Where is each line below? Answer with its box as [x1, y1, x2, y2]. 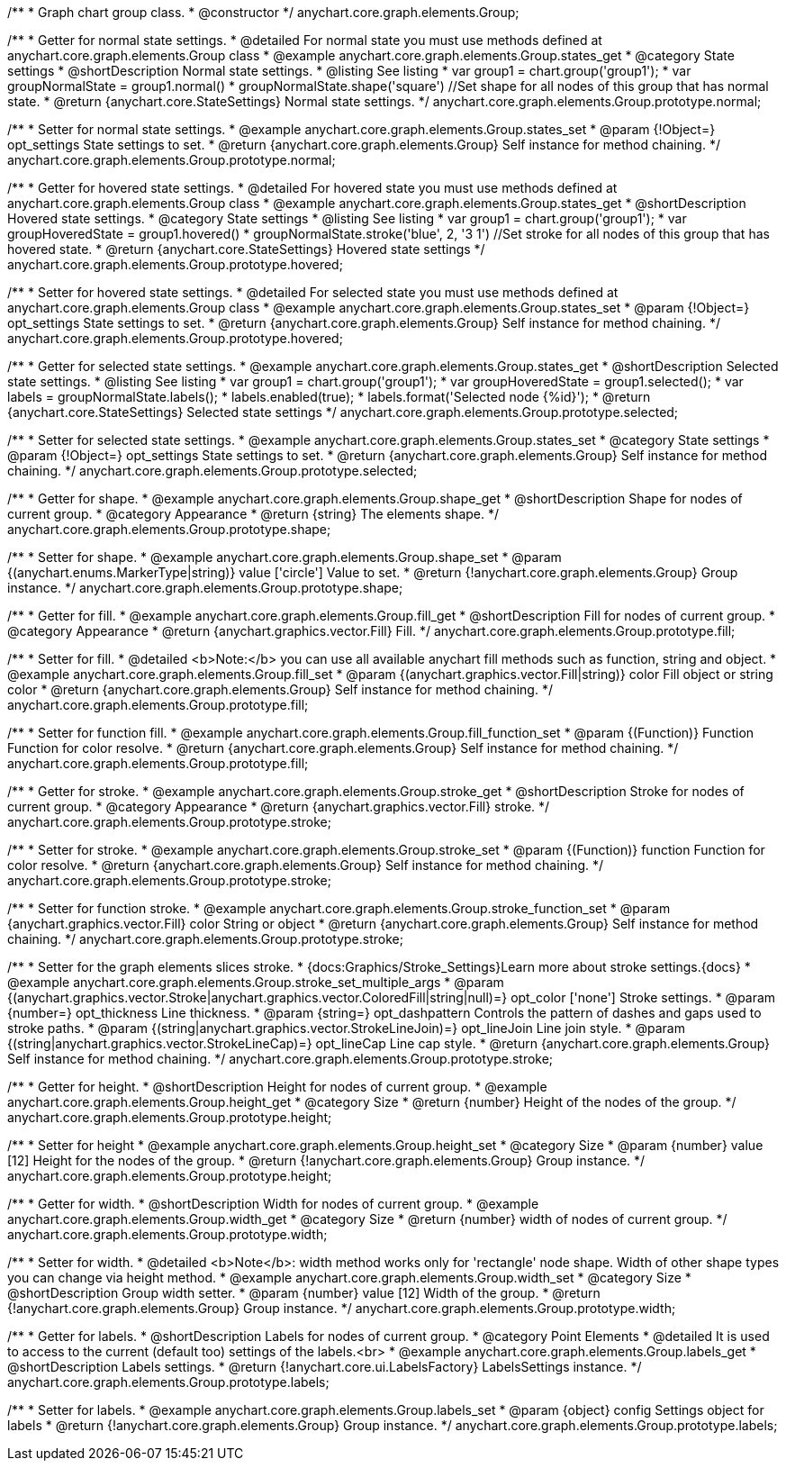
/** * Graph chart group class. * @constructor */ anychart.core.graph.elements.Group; [7, 5, 519, 20]
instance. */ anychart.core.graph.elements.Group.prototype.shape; [7, 580, 403, 595]
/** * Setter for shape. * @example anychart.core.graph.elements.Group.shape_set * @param [7, 549, 562, 565]
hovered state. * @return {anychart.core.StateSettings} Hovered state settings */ [7, 241, 485, 257]
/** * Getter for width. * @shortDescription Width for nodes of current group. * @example [7, 1196, 539, 1211]
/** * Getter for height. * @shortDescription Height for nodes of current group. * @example [7, 1079, 547, 1094]
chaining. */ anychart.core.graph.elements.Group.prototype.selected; [7, 463, 418, 478]
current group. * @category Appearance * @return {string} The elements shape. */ [7, 506, 500, 521]
